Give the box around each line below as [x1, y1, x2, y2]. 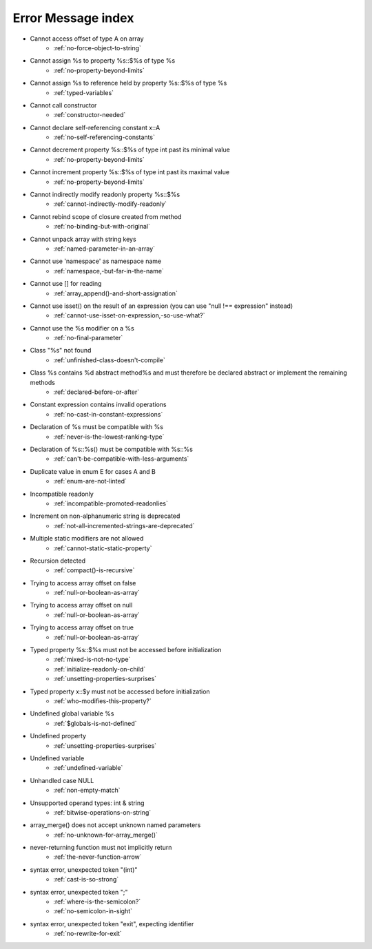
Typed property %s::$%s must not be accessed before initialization [30, 646, 222, 654]
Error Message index [12, 10, 134, 25]
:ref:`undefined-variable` [53, 764, 123, 772]
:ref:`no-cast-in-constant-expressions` [53, 410, 163, 418]
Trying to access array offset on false [30, 578, 136, 587]
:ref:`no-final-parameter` [53, 334, 123, 342]
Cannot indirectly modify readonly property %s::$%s [30, 190, 180, 199]
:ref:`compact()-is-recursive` [53, 566, 135, 574]
